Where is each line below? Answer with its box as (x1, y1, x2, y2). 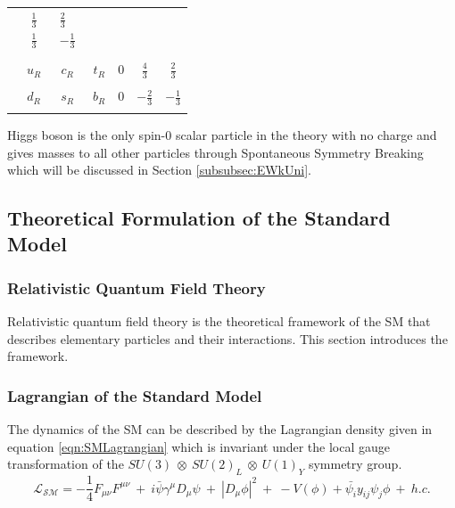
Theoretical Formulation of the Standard (7, 204, 391, 232)
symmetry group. (308, 455, 402, 473)
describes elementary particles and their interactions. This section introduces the (7, 329, 448, 348)
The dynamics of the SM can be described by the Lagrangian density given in (7, 420, 433, 438)
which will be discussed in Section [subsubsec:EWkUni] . (7, 160, 311, 179)
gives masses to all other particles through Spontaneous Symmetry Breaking (7, 143, 424, 161)
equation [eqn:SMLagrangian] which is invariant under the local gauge (7, 437, 391, 455)
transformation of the (7, 455, 124, 473)
